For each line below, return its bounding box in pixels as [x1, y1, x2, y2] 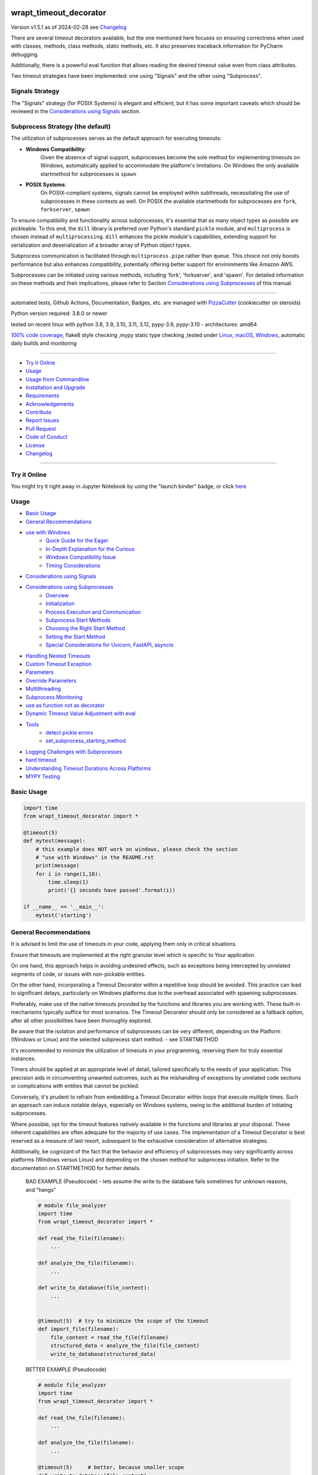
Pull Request [25, 425, 56, 432]
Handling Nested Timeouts [25, 652, 91, 659]
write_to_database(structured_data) [50, 1351, 156, 1357]
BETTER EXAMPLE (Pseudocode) [25, 1366, 107, 1373]
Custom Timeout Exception [25, 660, 92, 667]
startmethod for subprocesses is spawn [40, 170, 137, 177]
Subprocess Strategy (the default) [11, 122, 111, 130]
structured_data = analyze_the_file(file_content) [50, 1342, 200, 1349]
